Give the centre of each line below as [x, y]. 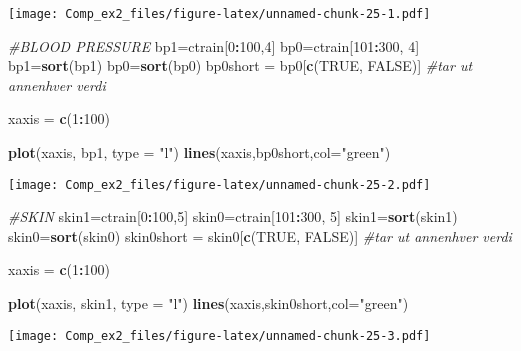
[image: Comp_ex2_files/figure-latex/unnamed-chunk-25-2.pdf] [219, 184]
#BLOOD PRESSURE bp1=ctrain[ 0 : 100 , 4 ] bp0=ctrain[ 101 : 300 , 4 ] [214, 45]
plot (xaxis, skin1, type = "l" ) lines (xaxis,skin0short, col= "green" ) [208, 303]
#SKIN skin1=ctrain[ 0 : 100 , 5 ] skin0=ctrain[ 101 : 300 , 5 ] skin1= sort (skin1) [233, 216]
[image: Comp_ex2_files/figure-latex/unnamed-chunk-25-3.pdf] [219, 335]
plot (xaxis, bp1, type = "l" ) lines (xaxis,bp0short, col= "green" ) [199, 152]
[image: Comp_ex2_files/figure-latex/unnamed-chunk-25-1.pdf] [219, 14]
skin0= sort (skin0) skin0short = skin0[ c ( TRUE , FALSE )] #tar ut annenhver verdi [260, 235]
